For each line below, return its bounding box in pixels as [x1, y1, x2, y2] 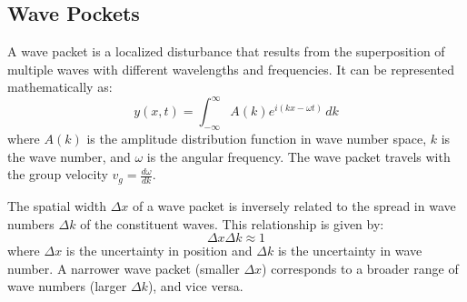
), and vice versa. [147, 277, 243, 296]
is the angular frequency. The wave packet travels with [146, 146, 451, 166]
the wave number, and [7, 146, 131, 166]
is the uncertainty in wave [277, 241, 422, 260]
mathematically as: [7, 77, 113, 96]
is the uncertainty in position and [65, 241, 253, 260]
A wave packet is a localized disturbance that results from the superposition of [7, 42, 445, 61]
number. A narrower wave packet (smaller [7, 258, 240, 277]
